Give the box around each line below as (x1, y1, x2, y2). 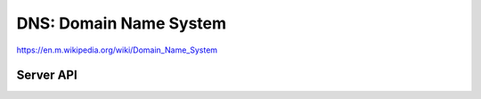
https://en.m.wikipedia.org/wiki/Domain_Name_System (16, 45, 218, 55)
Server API (16, 68, 77, 83)
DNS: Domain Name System (16, 13, 227, 33)
